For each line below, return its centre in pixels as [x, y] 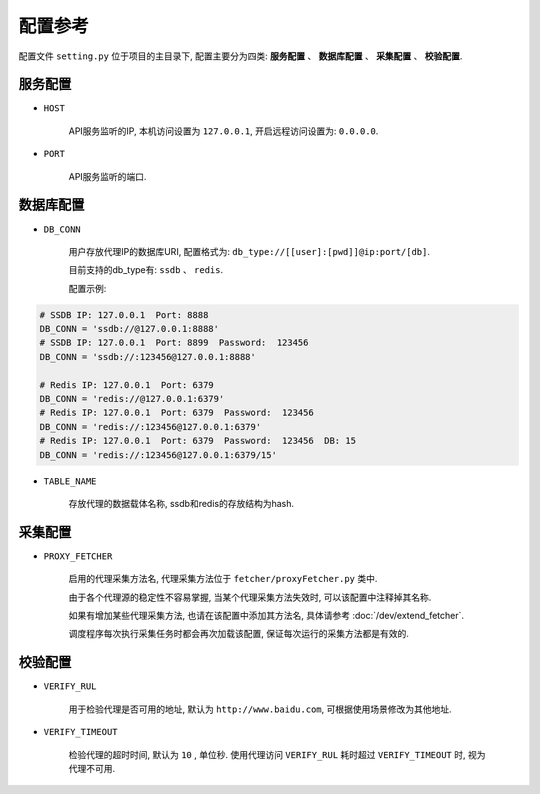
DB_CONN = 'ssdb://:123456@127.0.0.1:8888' [148, 356]
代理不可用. [92, 768]
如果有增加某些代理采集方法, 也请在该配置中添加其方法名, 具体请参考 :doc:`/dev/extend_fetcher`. [266, 616]
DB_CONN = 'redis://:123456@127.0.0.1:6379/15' [158, 454]
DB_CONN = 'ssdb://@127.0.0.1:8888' [129, 329]
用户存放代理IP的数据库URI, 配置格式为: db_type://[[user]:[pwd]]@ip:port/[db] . [249, 251]
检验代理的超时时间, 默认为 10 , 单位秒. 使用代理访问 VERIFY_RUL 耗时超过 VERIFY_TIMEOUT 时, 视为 [277, 754]
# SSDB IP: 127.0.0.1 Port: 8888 [124, 314]
